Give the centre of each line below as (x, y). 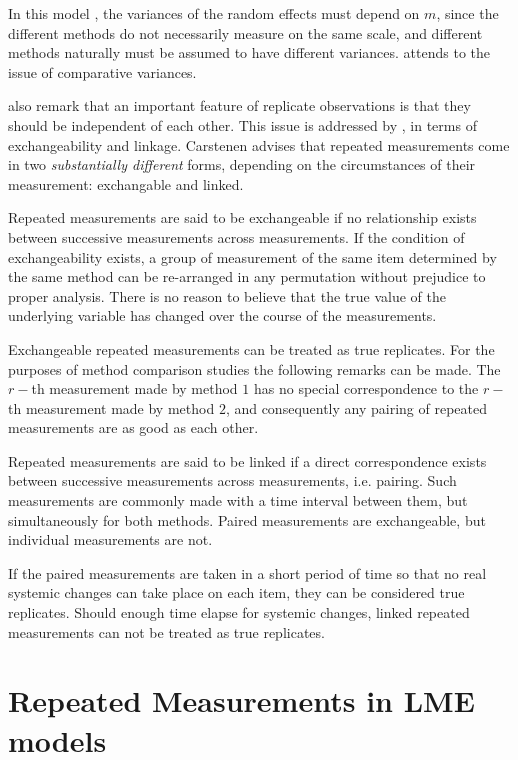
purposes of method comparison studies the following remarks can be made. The (254, 368)
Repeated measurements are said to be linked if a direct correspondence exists (247, 460)
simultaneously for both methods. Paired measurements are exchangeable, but (247, 519)
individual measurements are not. (110, 539)
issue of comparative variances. (102, 71)
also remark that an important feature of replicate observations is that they (239, 105)
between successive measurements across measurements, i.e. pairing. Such (232, 480)
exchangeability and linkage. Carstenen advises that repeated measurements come (259, 144)
